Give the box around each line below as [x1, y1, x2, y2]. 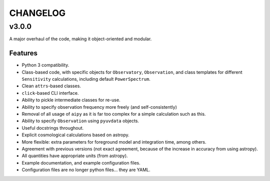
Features [9, 49, 37, 57]
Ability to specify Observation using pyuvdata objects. [21, 118, 139, 124]
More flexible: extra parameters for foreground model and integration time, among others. [21, 139, 207, 145]
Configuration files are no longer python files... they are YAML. [21, 167, 150, 173]
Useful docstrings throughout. [21, 125, 84, 131]
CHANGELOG [9, 7, 66, 18]
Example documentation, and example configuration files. [21, 160, 140, 166]
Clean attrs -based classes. [21, 83, 81, 89]
